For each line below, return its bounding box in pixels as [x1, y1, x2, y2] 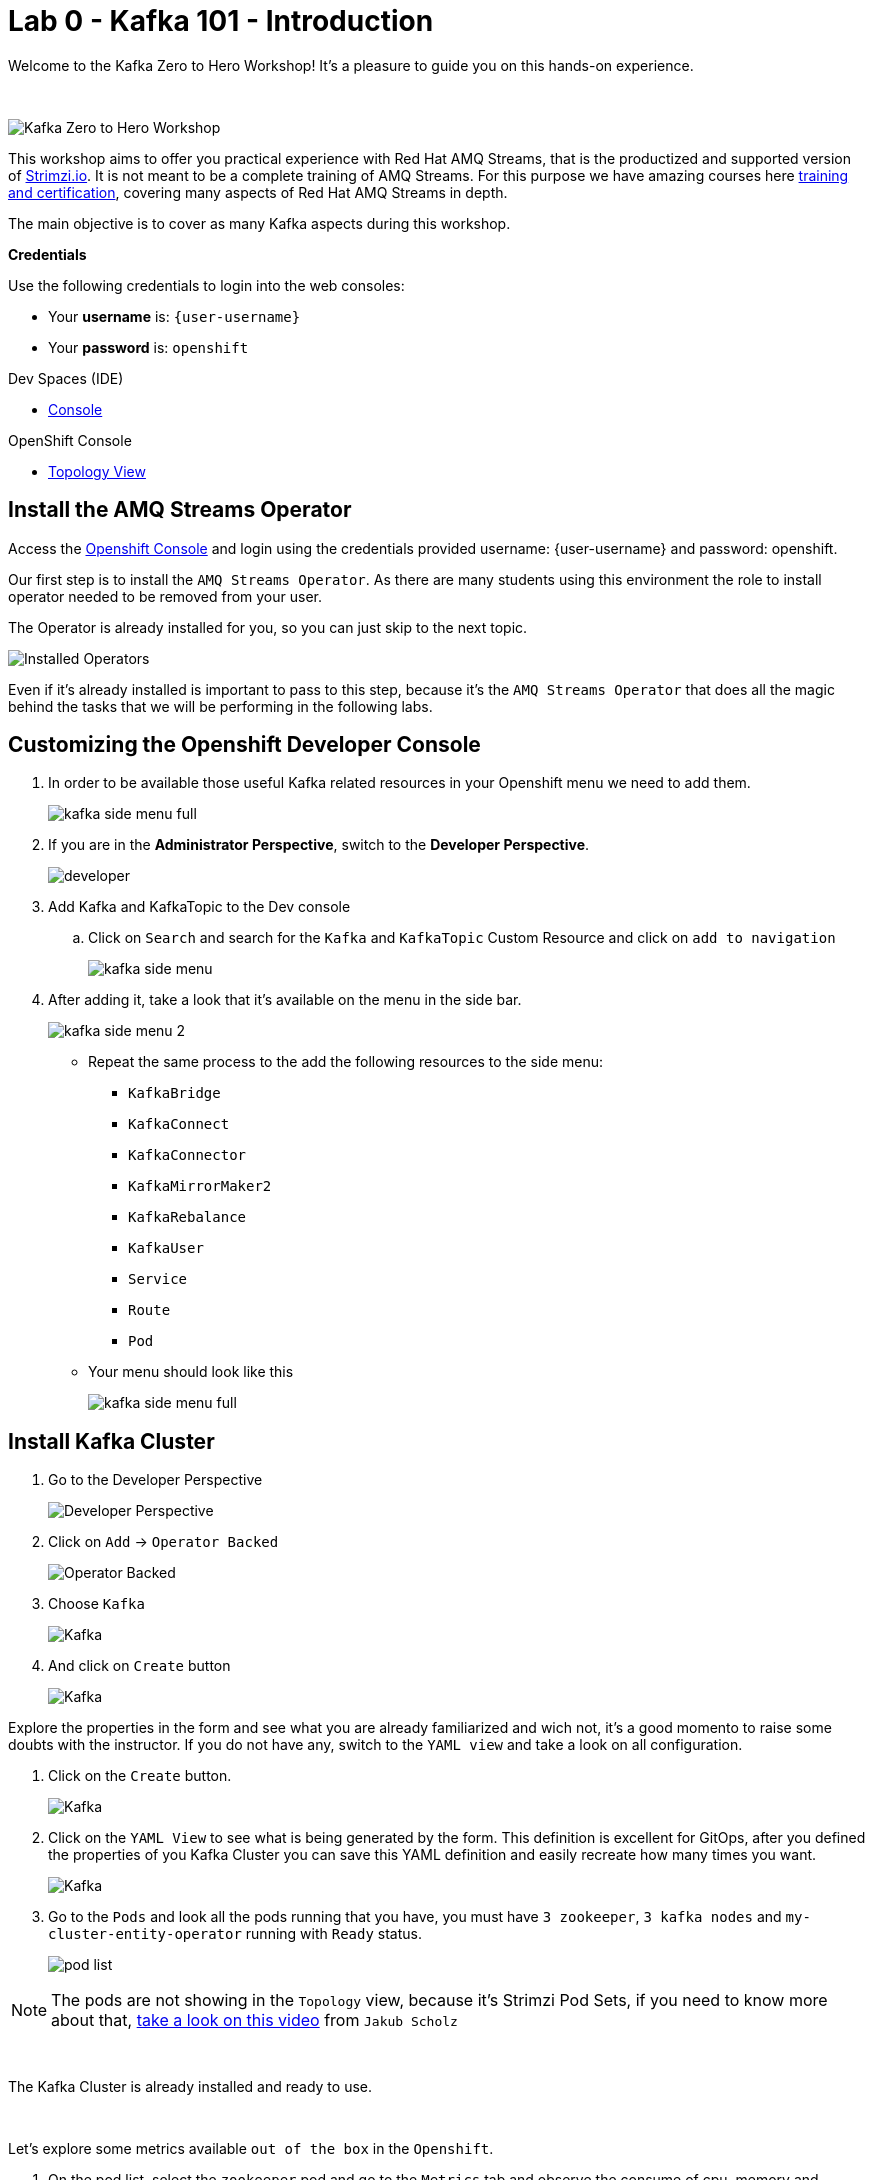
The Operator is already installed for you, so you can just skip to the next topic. [8, 618, 528, 636]
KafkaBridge [128, 1085, 221, 1102]
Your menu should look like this [88, 1363, 294, 1381]
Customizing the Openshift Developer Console [8, 732, 481, 758]
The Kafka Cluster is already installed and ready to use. [8, 2078, 372, 2096]
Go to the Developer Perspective [48, 1471, 263, 1489]
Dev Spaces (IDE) [8, 369, 124, 387]
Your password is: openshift [48, 338, 249, 356]
